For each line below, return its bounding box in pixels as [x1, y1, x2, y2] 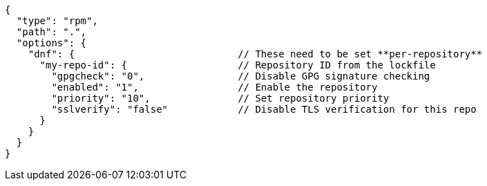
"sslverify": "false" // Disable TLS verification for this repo [51, 104, 477, 115]
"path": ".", [16, 26, 87, 37]
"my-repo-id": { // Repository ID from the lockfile [39, 59, 436, 71]
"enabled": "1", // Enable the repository [51, 82, 378, 93]
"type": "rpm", [16, 15, 98, 26]
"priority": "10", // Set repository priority [51, 93, 390, 104]
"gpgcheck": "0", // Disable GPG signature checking [51, 71, 430, 82]
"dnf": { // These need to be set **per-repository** [28, 48, 483, 59]
